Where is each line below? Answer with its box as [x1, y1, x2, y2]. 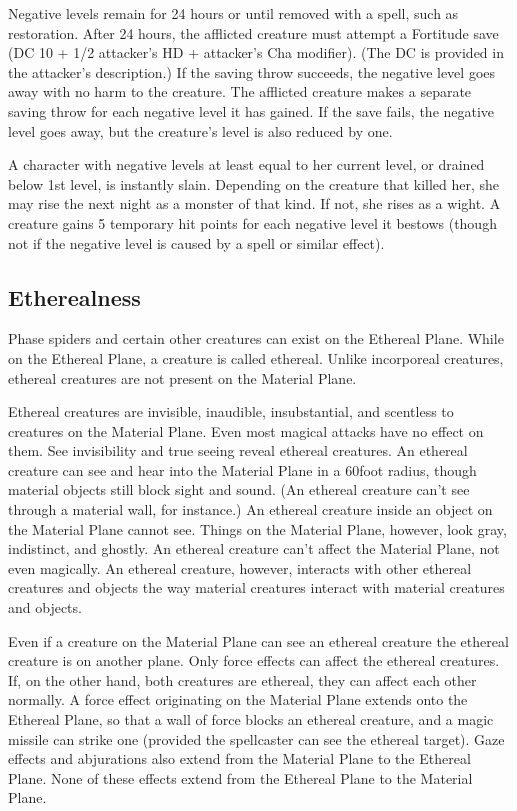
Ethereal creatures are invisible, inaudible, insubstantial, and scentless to [8, 401, 454, 422]
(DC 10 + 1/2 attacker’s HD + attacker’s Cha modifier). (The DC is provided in [8, 42, 504, 63]
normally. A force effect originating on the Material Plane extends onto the [8, 689, 468, 710]
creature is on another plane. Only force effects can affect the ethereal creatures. [8, 650, 500, 671]
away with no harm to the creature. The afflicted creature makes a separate [8, 81, 472, 102]
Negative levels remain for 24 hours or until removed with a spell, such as [8, 3, 459, 23]
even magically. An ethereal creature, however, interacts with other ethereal [8, 557, 472, 578]
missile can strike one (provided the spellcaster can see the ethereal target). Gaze [8, 728, 505, 749]
